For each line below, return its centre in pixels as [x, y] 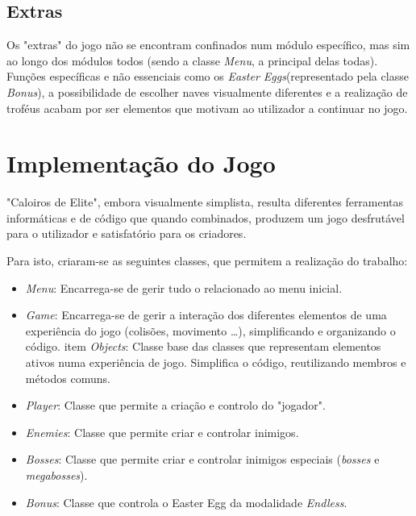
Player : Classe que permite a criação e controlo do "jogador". [175, 405]
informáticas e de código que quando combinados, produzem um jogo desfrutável [206, 217]
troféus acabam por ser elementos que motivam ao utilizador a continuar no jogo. [207, 108]
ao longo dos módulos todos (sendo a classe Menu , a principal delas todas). [192, 60]
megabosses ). [56, 475]
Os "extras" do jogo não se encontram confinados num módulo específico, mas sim [208, 45]
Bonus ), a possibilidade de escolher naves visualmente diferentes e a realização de [207, 92]
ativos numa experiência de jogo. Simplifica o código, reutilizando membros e [216, 362]
